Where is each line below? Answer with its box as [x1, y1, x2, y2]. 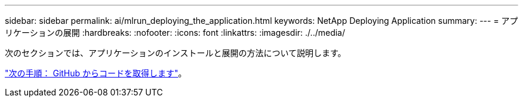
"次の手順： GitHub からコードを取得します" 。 [5, 68, 187, 78]
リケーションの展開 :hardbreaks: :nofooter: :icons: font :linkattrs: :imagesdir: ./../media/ [5, 27, 346, 38]
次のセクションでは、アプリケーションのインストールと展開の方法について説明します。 [5, 48, 346, 58]
